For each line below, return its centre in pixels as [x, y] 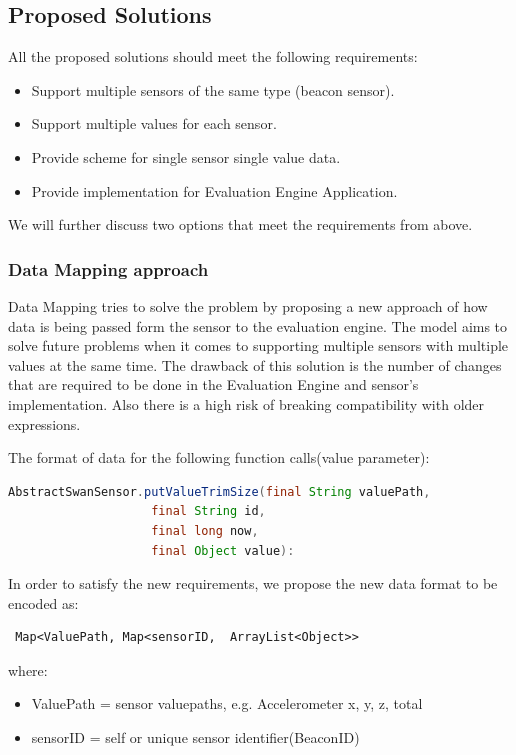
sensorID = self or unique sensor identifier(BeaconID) [195, 737]
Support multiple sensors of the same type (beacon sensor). [213, 89]
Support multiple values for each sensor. [154, 123]
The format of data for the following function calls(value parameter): [219, 457]
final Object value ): [223, 550]
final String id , [208, 511]
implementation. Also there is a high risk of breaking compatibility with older [246, 403]
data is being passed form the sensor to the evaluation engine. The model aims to [258, 325]
